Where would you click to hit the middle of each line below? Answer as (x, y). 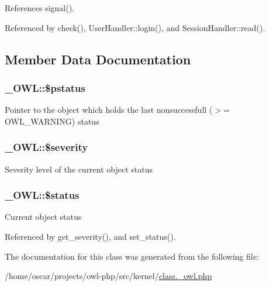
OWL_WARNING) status (52, 121)
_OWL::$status (42, 195)
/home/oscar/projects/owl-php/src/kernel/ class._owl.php (108, 276)
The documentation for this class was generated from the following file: (132, 256)
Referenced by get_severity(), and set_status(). (90, 236)
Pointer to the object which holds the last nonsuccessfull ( (109, 110)
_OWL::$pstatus (45, 87)
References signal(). (39, 8)
